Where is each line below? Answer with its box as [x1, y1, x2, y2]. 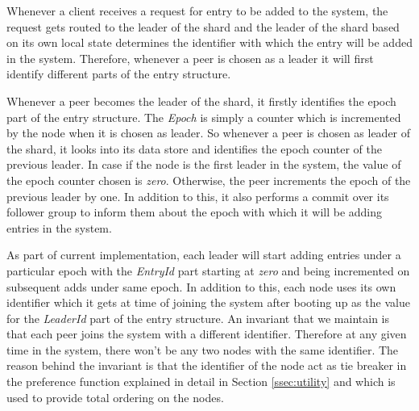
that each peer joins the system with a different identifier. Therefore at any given [6, 325, 407, 342]
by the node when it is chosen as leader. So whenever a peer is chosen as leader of [6, 124, 411, 141]
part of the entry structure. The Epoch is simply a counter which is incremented [6, 108, 401, 125]
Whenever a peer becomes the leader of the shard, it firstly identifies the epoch [6, 92, 396, 109]
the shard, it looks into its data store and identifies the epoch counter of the [6, 140, 383, 157]
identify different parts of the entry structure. [6, 65, 231, 82]
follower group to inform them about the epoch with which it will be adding [6, 203, 383, 220]
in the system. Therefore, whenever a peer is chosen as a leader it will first [6, 49, 374, 66]
